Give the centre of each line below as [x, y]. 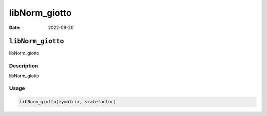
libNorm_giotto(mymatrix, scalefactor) [68, 102]
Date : [15, 28]
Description [23, 66]
